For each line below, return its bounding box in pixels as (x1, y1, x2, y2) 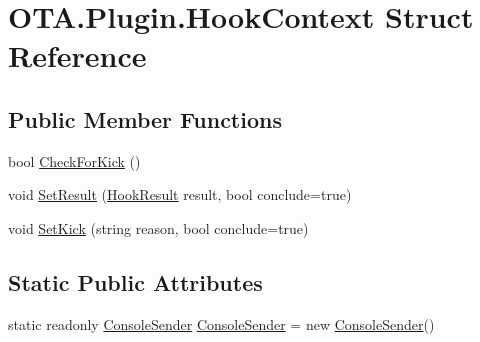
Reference (8, 35, 147, 76)
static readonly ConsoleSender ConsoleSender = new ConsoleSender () (8, 313, 435, 334)
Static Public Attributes (8, 266, 263, 297)
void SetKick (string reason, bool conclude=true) (8, 217, 309, 238)
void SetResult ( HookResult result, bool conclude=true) (8, 184, 352, 205)
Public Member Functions (8, 103, 282, 134)
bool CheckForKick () (8, 150, 141, 171)
